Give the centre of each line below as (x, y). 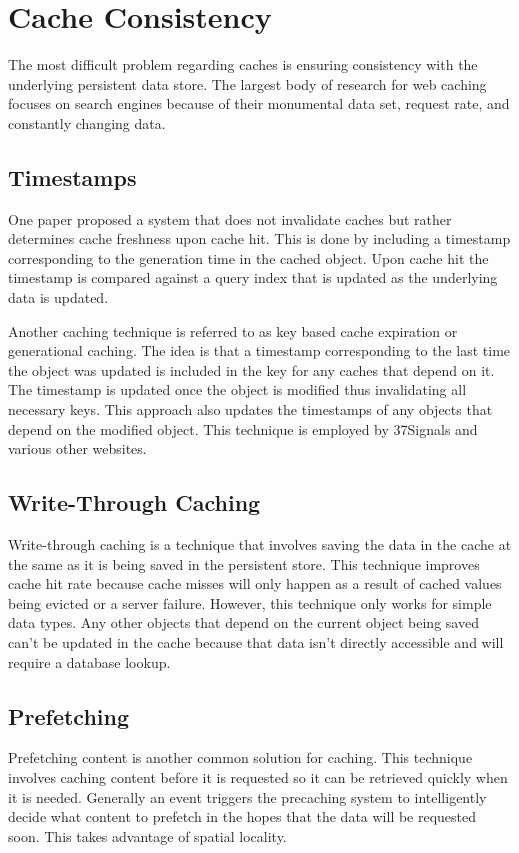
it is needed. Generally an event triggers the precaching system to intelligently (247, 796)
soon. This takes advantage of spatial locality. (147, 835)
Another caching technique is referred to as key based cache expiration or (233, 330)
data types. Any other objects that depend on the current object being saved (243, 622)
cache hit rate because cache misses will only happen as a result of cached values (255, 583)
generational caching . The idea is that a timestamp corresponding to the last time (259, 350)
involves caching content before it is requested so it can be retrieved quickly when (258, 776)
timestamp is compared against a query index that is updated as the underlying (253, 277)
